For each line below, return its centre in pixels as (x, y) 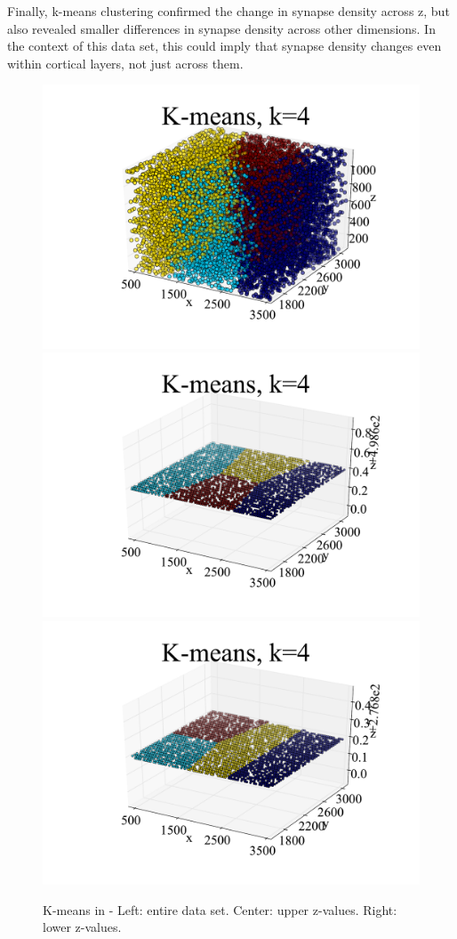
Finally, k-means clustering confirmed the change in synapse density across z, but (228, 11)
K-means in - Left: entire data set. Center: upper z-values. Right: (220, 909)
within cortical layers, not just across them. (125, 63)
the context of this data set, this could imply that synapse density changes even (224, 46)
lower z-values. (82, 927)
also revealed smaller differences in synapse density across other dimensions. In (221, 28)
